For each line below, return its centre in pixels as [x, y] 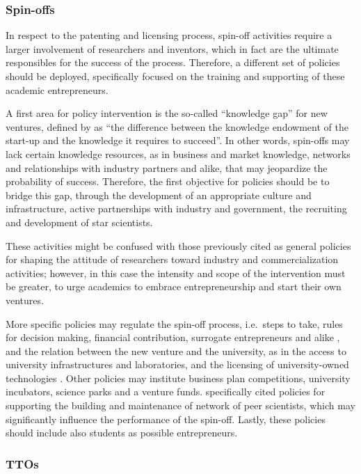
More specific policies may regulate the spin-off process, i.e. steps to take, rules [174, 323]
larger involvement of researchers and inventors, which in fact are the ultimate [172, 48]
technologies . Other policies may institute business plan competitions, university [178, 378]
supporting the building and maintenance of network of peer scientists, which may [180, 405]
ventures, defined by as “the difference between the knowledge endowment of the [177, 126]
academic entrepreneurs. [57, 89]
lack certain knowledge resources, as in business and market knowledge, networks [178, 153]
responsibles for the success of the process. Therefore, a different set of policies [173, 62]
